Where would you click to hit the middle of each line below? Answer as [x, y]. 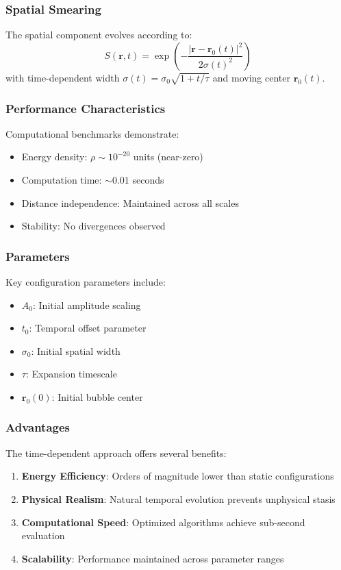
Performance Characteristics [86, 108]
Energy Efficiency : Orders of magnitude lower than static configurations [178, 476]
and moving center [251, 77]
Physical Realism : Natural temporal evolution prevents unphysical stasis [178, 498]
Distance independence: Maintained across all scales [130, 202]
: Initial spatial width [76, 350]
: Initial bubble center [97, 396]
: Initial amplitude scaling [87, 305]
